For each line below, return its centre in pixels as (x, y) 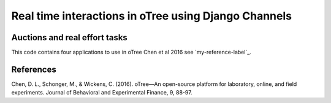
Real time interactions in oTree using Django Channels (152, 16)
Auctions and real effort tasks (70, 37)
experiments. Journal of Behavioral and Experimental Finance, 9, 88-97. (102, 93)
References (34, 69)
